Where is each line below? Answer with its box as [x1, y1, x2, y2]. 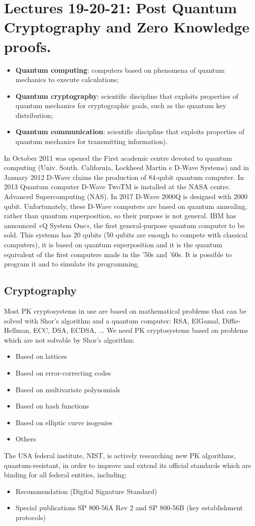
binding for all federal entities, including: [4, 469, 127, 480]
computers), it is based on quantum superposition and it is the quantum [4, 239, 223, 249]
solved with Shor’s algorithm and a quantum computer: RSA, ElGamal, [4, 315, 221, 325]
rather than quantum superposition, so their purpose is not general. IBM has [4, 210, 236, 221]
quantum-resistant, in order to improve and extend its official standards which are [4, 460, 252, 470]
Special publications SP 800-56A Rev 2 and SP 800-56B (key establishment [15, 502, 243, 513]
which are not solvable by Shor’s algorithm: [4, 334, 135, 345]
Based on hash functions [15, 401, 89, 411]
